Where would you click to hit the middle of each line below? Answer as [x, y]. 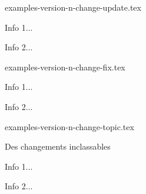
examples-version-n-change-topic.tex [69, 126]
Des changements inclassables [58, 146]
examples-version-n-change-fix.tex [65, 67]
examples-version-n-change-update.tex [73, 7]
